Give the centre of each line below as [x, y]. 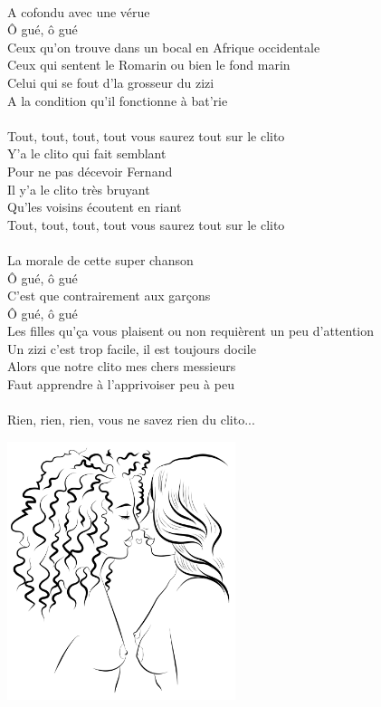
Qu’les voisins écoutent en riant [95, 207]
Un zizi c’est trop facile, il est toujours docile [132, 348]
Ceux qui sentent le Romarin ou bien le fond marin [149, 65]
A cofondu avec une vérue [79, 11]
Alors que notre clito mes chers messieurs [122, 366]
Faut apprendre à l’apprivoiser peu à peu [121, 384]
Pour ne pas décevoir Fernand [90, 171]
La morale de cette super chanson [100, 259]
